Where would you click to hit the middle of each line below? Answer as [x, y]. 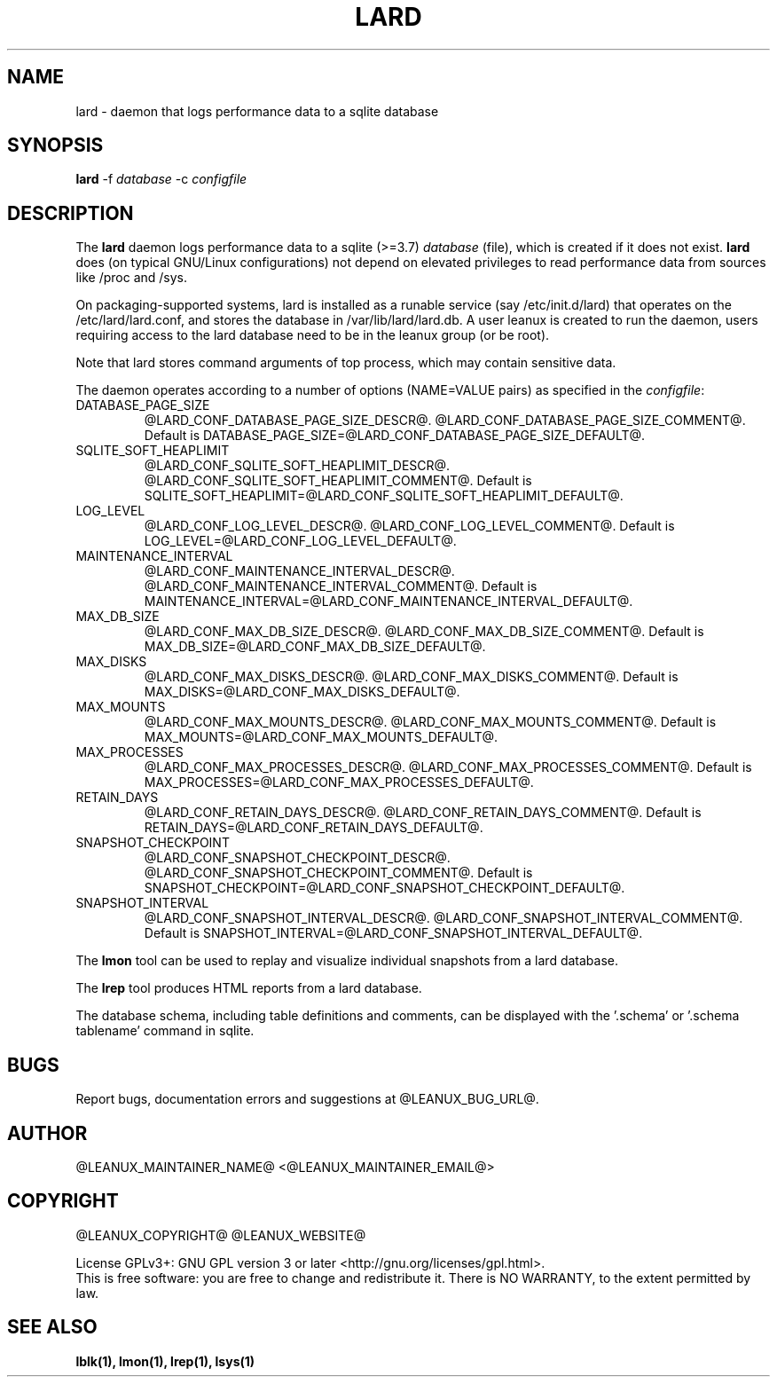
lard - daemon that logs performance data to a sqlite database [257, 111]
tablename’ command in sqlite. [165, 1031]
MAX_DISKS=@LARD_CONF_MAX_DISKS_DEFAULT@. [302, 692]
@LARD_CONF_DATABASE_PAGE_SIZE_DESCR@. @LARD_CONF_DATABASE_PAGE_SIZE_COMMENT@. [445, 421]
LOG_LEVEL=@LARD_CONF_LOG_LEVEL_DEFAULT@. [300, 541]
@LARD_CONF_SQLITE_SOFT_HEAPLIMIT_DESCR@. [297, 466]
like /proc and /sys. [131, 278]
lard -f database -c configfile [161, 179]
